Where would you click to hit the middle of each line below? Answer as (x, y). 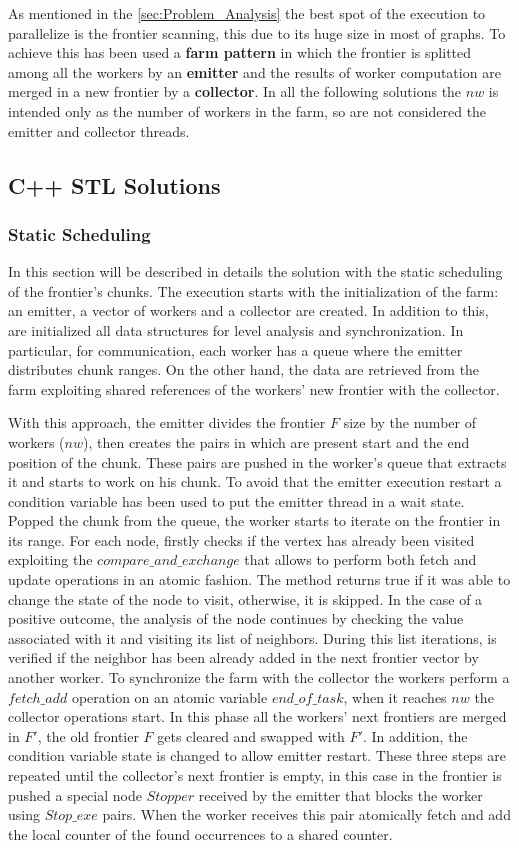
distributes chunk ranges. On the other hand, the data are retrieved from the (244, 369)
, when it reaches (395, 696)
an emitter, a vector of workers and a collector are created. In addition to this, (248, 310)
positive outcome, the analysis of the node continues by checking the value (236, 618)
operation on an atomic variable (169, 696)
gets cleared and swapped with (251, 735)
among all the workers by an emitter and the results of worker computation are (254, 71)
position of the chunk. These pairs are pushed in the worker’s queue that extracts (257, 461)
